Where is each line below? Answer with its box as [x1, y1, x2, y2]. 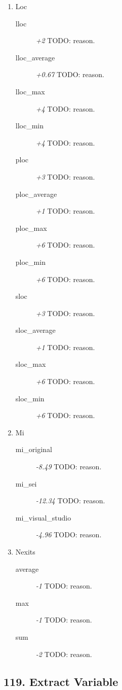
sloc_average [15, 325, 56, 335]
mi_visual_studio [15, 512, 71, 523]
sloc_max [15, 359, 46, 369]
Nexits [15, 546, 35, 557]
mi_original [15, 444, 52, 455]
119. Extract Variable [4, 673, 118, 689]
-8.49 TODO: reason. [35, 461, 102, 472]
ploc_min [15, 256, 46, 267]
